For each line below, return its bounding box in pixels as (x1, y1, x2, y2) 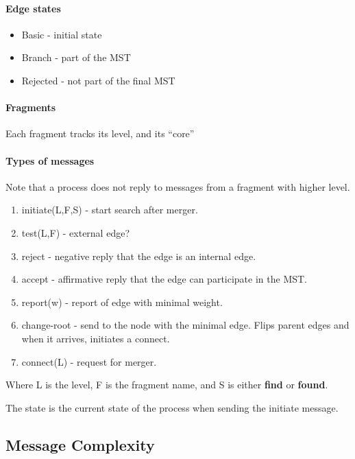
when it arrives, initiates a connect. (21, 331, 170, 345)
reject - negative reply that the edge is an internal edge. (21, 248, 256, 263)
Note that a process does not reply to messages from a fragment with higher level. (5, 179, 350, 193)
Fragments (5, 100, 56, 115)
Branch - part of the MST (21, 50, 131, 64)
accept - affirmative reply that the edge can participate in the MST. (21, 272, 308, 286)
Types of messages (5, 153, 95, 167)
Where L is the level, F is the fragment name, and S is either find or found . (5, 377, 328, 392)
